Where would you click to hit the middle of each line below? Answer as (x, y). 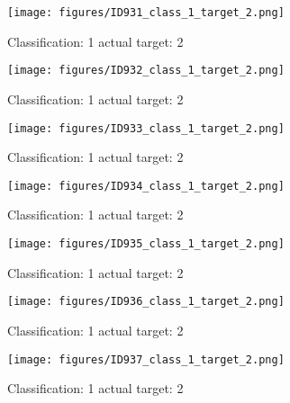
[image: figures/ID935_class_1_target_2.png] (146, 244)
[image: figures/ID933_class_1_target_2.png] (146, 128)
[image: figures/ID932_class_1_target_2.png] (146, 71)
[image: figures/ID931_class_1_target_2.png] (146, 13)
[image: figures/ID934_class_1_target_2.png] (146, 186)
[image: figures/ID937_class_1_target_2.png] (146, 359)
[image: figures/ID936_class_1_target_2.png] (146, 302)
